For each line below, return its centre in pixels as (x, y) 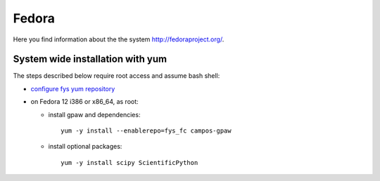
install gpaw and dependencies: (94, 114)
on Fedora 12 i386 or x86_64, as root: (84, 102)
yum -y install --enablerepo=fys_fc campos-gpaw (146, 131)
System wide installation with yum (90, 59)
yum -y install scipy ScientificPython (129, 162)
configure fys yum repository (73, 88)
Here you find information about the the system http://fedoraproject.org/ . (119, 39)
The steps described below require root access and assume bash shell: (116, 76)
